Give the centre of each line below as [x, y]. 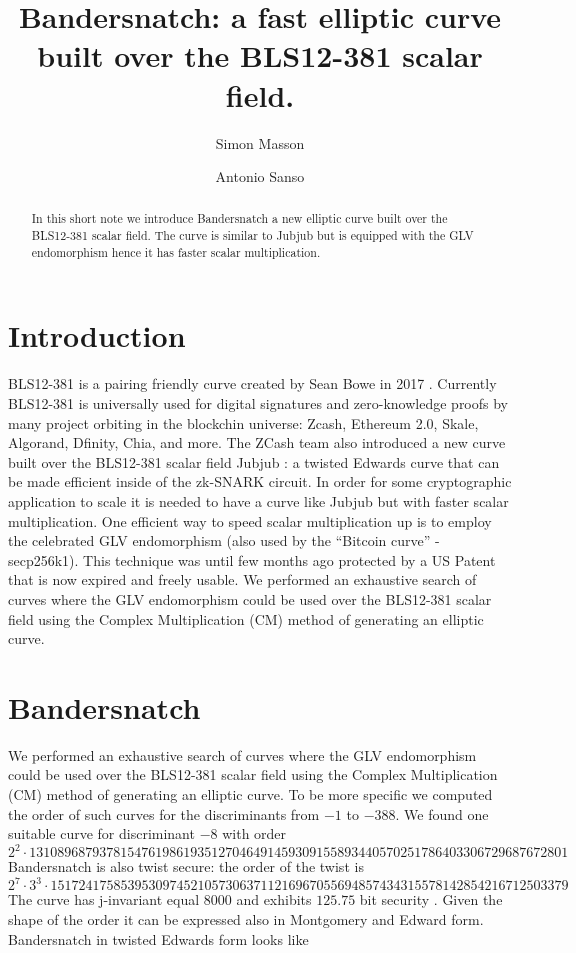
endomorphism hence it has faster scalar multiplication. [176, 251]
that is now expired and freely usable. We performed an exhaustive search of [242, 579]
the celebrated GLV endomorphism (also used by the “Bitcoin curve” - [224, 540]
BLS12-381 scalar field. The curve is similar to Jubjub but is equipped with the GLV [252, 235]
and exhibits [274, 899]
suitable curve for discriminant [101, 833]
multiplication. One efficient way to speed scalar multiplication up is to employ [250, 520]
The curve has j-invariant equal [104, 899]
